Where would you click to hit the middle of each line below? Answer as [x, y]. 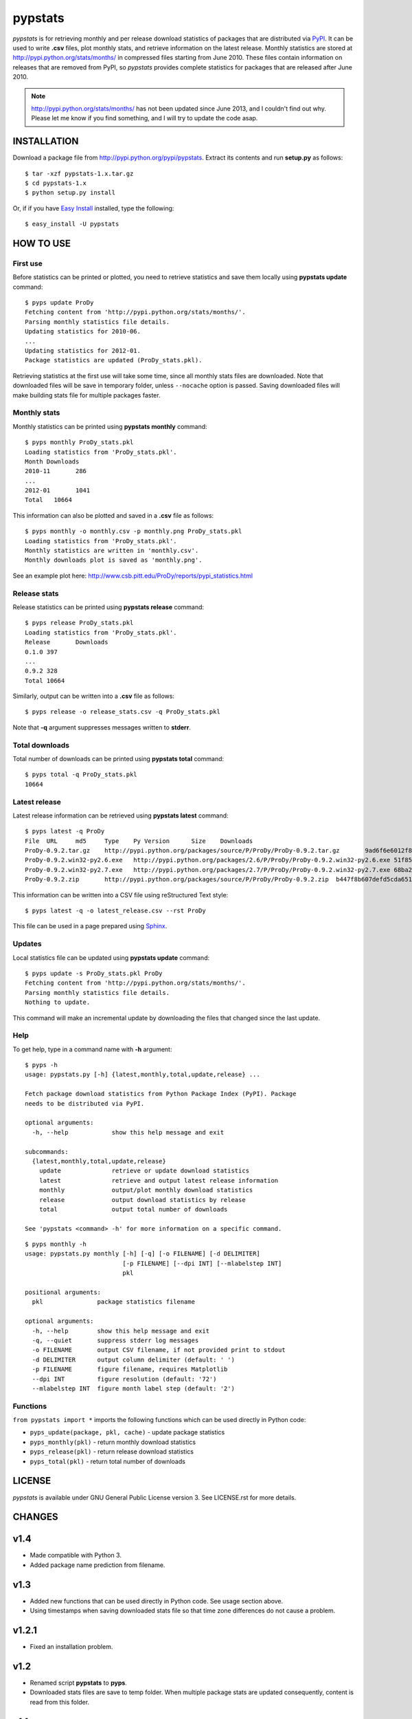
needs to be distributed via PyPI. [85, 1103]
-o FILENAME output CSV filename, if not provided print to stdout [159, 1350]
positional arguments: [63, 1292]
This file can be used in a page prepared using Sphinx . [90, 926]
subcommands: [47, 1151]
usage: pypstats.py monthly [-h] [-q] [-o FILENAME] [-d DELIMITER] [142, 1254]
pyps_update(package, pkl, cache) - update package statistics [127, 1432]
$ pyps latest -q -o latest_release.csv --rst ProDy [115, 911]
